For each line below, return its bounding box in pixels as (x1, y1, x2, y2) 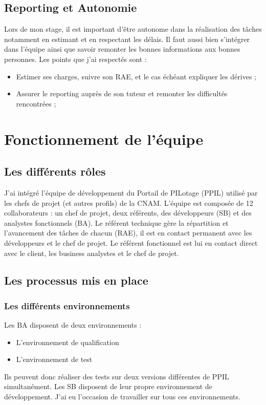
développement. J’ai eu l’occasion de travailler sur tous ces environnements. (4, 391, 240, 402)
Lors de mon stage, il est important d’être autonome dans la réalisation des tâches (4, 24, 262, 34)
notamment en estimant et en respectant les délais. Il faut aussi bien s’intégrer (4, 33, 250, 44)
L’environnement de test (16, 354, 93, 365)
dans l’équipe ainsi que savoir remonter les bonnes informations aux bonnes (4, 44, 240, 54)
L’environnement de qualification (16, 336, 119, 347)
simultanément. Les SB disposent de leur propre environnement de (4, 381, 212, 392)
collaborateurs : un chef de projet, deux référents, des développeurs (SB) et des (4, 207, 252, 218)
